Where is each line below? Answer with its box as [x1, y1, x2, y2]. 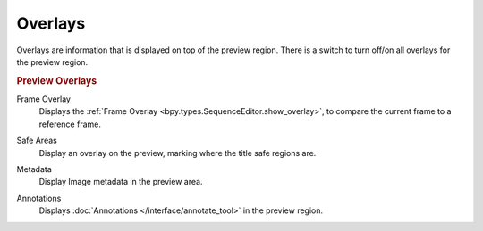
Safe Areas [16, 135, 57, 146]
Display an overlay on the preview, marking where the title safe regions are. [38, 147, 317, 158]
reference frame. [38, 119, 102, 129]
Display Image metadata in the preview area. [38, 177, 203, 187]
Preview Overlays [16, 74, 97, 87]
